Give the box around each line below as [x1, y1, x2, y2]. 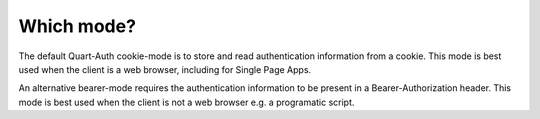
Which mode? [18, 15, 137, 37]
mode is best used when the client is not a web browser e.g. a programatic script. [18, 96, 355, 108]
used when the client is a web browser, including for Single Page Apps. [18, 63, 312, 75]
